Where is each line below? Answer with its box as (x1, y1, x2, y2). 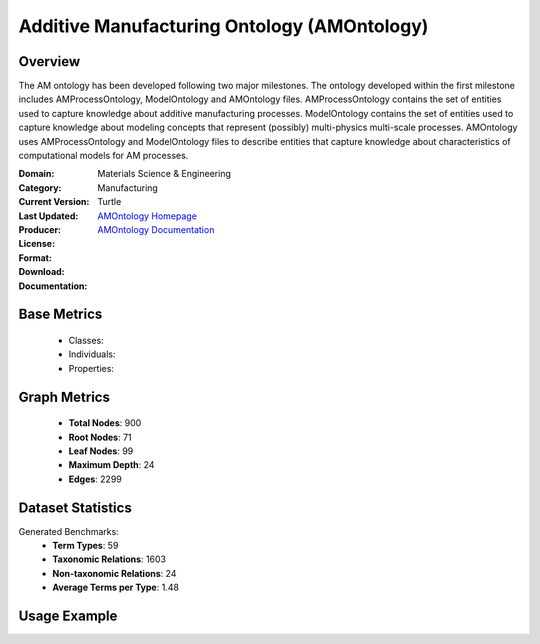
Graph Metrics (18, 388, 110, 405)
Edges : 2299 (68, 473, 122, 485)
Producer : (18, 223, 62, 235)
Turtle (97, 196, 122, 208)
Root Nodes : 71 (68, 431, 132, 443)
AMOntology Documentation (97, 223, 215, 235)
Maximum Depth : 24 (68, 459, 155, 471)
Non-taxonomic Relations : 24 (52, 567, 177, 579)
